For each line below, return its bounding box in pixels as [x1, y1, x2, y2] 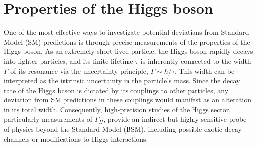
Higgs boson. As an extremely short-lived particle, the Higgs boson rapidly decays [4, 46, 253, 56]
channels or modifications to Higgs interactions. [4, 133, 148, 144]
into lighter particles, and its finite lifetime [4, 55, 133, 66]
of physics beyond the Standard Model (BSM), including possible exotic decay [4, 124, 242, 134]
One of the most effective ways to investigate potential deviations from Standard [4, 27, 249, 37]
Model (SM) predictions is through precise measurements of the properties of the [4, 36, 250, 47]
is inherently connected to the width [140, 55, 251, 66]
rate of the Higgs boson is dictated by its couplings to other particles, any [4, 85, 229, 95]
